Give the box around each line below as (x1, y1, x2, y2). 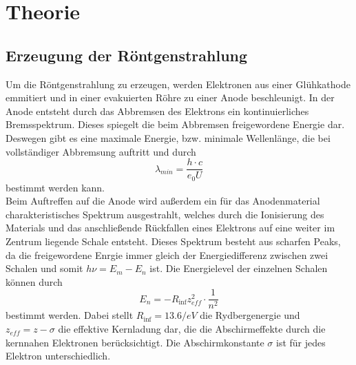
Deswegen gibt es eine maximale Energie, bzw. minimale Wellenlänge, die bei (6, 130, 331, 145)
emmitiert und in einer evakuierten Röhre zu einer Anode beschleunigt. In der (6, 90, 335, 105)
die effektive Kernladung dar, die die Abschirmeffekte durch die (58, 322, 326, 336)
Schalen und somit (6, 261, 83, 275)
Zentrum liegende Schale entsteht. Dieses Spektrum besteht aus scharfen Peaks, (6, 234, 341, 249)
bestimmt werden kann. (6, 180, 105, 194)
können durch (6, 274, 63, 289)
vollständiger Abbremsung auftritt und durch (6, 144, 196, 158)
